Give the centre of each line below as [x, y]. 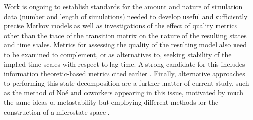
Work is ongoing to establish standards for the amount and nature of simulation [123, 6]
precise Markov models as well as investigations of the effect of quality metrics [120, 26]
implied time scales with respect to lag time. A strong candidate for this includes [125, 64]
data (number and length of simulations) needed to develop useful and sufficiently [126, 16]
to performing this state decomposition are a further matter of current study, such [126, 83]
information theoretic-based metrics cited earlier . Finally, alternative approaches [125, 73]
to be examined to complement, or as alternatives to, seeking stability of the [118, 54]
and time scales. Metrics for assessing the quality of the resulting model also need [125, 45]
